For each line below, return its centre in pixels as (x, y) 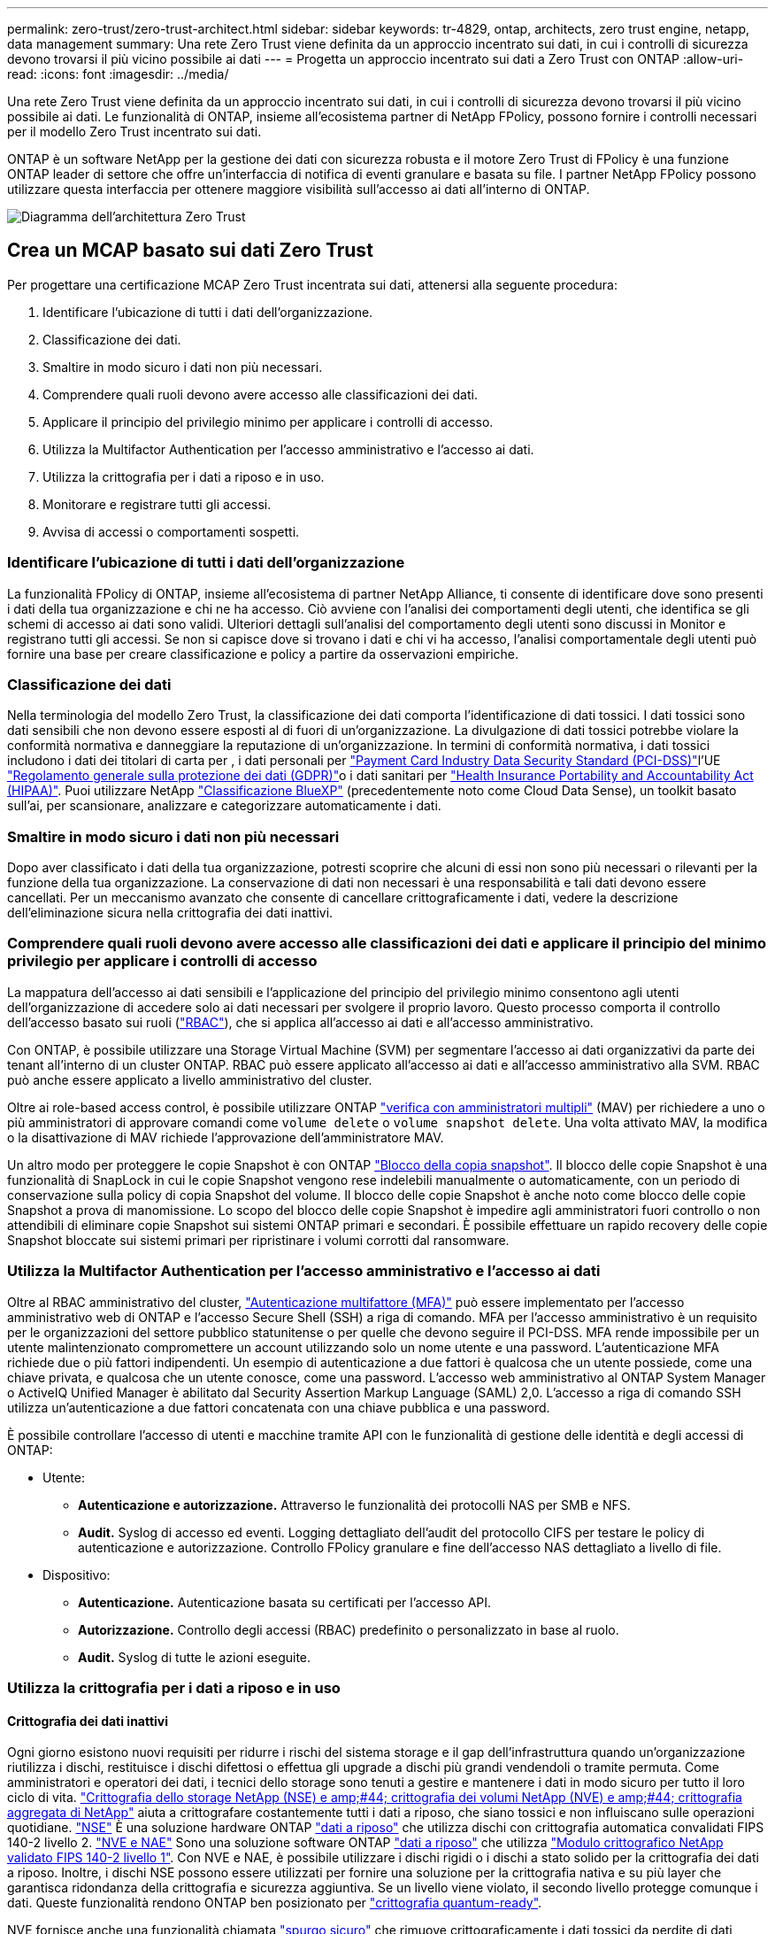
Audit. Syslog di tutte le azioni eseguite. (195, 1657)
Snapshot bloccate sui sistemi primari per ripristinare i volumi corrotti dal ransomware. (258, 1240)
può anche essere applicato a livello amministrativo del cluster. (190, 1079)
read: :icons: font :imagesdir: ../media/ (118, 74)
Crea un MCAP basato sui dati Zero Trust (190, 251)
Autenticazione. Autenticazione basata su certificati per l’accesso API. (285, 1602)
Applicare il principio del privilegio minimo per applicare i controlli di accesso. (268, 422)
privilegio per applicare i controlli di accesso (162, 961)
